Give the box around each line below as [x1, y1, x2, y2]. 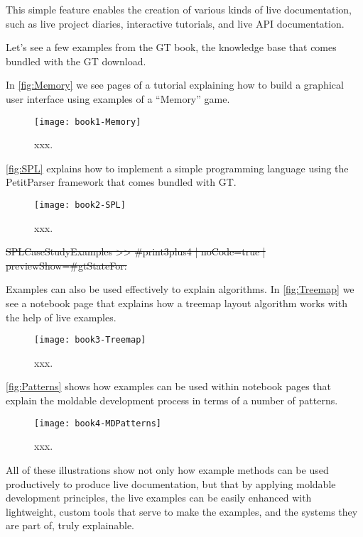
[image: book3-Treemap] [34, 335, 146, 345]
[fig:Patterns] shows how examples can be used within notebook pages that [6, 379, 332, 394]
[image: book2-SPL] [34, 200, 126, 210]
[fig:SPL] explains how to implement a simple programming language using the [6, 160, 349, 175]
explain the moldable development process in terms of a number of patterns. [6, 393, 338, 408]
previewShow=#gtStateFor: [6, 258, 127, 272]
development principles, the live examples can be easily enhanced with [6, 490, 312, 505]
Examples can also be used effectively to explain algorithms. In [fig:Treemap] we [6, 282, 354, 297]
